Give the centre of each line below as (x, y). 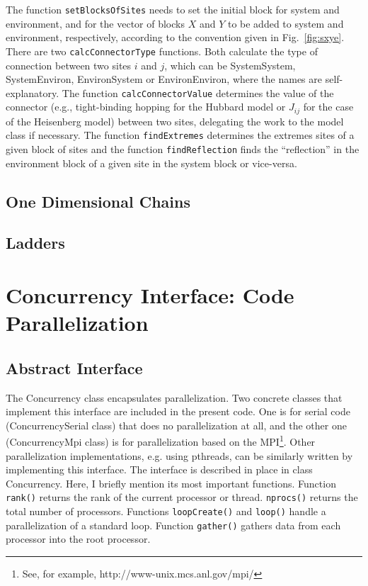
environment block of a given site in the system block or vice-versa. (151, 163)
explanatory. (33, 92)
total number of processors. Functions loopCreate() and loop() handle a (166, 511)
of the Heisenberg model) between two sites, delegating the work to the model (175, 121)
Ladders (35, 243)
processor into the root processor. (78, 539)
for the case (328, 107)
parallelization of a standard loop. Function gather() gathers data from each (173, 525)
